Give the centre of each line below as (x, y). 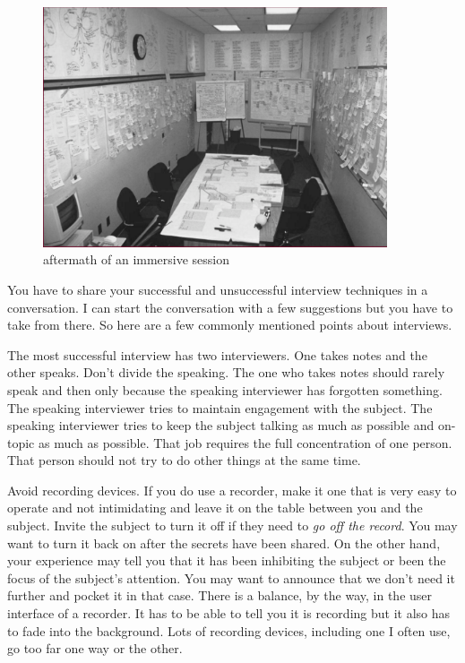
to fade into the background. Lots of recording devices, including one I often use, (229, 630)
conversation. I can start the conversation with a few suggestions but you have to (230, 307)
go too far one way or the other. (95, 648)
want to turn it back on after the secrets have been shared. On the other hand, (224, 542)
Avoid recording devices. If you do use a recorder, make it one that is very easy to (232, 490)
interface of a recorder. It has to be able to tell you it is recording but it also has (229, 613)
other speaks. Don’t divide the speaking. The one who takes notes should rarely (226, 372)
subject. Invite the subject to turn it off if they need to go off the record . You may (232, 525)
